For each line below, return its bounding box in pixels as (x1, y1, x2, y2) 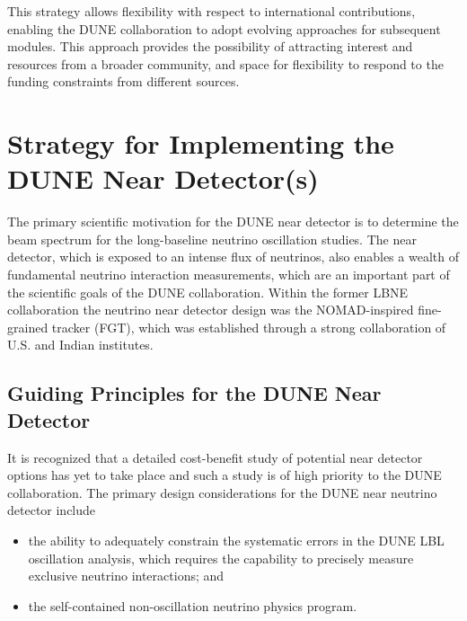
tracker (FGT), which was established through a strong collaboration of (51, 317, 446, 336)
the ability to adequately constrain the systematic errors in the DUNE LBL (28, 531, 445, 549)
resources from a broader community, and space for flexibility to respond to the (7, 54, 444, 73)
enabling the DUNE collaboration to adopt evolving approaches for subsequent (7, 19, 441, 38)
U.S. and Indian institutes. (7, 335, 154, 354)
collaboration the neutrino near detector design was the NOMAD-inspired (7, 300, 414, 319)
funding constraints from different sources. (7, 72, 240, 91)
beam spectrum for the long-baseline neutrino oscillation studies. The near (7, 229, 417, 248)
